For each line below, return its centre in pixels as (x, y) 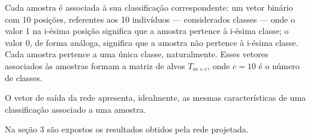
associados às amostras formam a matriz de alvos (95, 65)
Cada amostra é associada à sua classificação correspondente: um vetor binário (149, 7)
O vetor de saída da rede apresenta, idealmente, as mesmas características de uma (155, 98)
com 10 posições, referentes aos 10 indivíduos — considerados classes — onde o (150, 19)
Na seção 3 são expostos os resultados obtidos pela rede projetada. (127, 129)
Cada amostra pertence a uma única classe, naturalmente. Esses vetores (137, 54)
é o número (279, 65)
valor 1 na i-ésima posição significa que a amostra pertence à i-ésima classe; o (147, 31)
